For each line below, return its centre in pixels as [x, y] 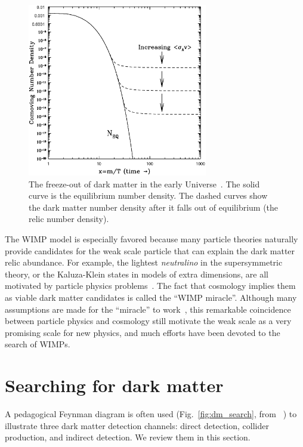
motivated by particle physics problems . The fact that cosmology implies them [150, 286]
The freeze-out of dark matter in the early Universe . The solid [144, 184]
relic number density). [69, 219]
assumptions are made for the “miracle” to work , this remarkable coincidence [148, 309]
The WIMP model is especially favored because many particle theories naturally [151, 239]
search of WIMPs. [38, 344]
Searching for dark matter [114, 385]
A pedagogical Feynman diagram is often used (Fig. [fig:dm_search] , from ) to [151, 414]
